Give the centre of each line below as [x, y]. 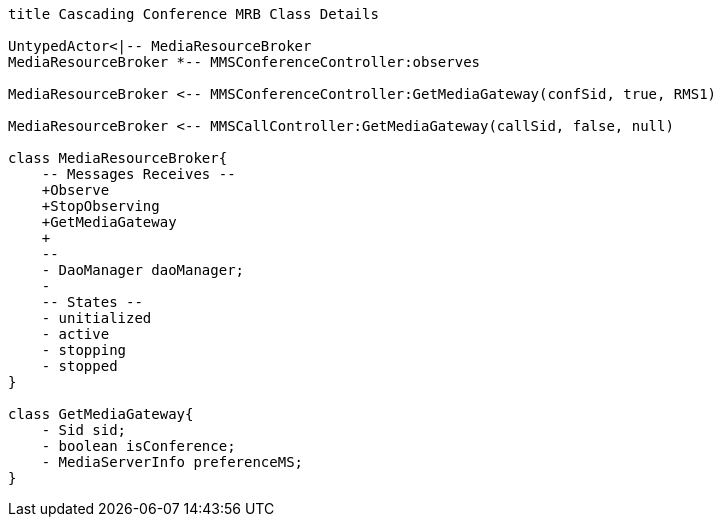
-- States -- [92, 302]
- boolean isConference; [138, 446]
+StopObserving [100, 206]
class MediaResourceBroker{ [118, 158]
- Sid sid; [84, 430]
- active [75, 334]
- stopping [84, 350]
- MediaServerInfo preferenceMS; [172, 462]
